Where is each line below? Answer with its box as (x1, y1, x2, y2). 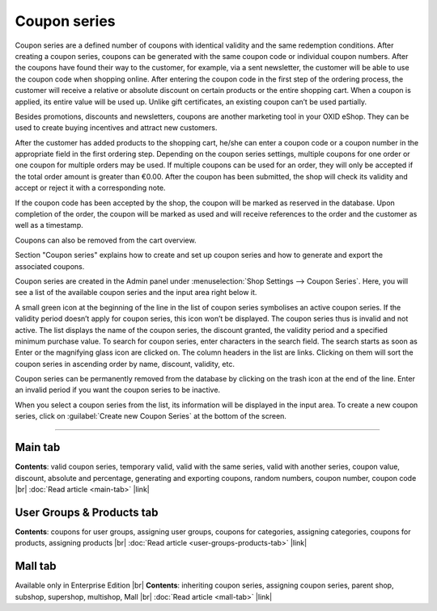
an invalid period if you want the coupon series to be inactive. (15, 385, 221, 395)
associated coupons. (15, 261, 85, 271)
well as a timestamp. (15, 221, 84, 230)
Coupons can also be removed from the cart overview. (15, 235, 197, 245)
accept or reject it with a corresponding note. (15, 183, 166, 193)
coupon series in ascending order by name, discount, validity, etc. (15, 359, 235, 369)
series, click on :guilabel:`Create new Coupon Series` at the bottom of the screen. (15, 411, 287, 421)
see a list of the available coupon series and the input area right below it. (15, 288, 257, 297)
